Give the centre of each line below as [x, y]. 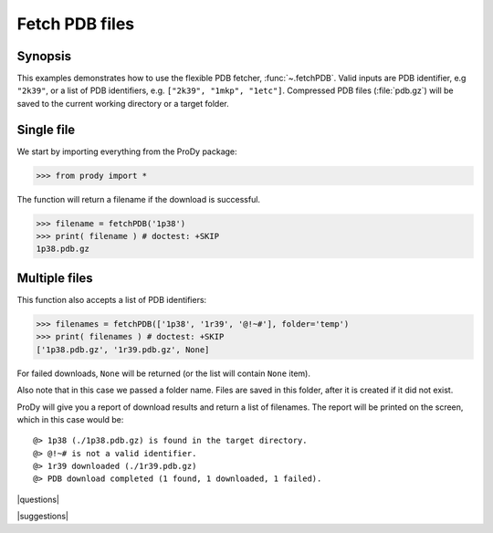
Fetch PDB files [76, 24]
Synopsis [44, 56]
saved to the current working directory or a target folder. [123, 103]
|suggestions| [42, 517]
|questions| [38, 499]
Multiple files [55, 278]
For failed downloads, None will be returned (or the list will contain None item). [163, 373]
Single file [46, 129]
